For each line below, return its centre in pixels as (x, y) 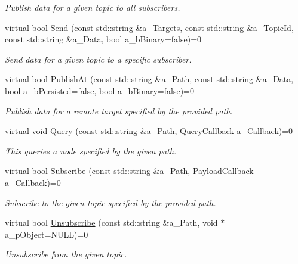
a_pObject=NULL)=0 (47, 234)
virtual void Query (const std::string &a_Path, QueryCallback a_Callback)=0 (149, 131)
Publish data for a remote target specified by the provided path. (119, 111)
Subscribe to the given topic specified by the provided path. (110, 202)
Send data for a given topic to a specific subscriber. (98, 59)
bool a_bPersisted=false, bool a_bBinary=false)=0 (99, 90)
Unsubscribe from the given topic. (66, 254)
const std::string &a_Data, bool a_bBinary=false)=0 (103, 39)
